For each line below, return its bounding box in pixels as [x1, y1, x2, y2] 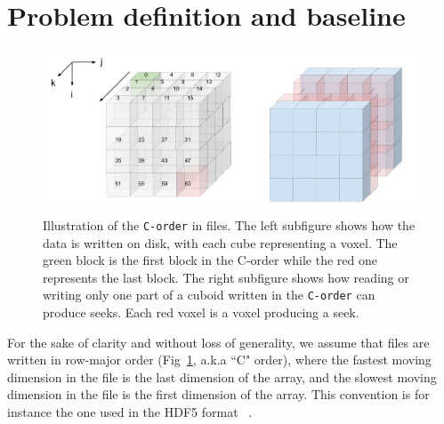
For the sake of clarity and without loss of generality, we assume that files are [7, 332, 430, 351]
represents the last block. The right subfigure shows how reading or [43, 268, 409, 286]
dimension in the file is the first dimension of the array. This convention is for [7, 385, 430, 404]
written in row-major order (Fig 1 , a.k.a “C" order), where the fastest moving [7, 350, 432, 369]
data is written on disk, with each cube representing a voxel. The [43, 233, 398, 252]
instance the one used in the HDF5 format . [7, 402, 253, 420]
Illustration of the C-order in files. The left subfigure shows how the [43, 215, 416, 234]
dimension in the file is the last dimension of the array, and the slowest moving [7, 367, 437, 386]
